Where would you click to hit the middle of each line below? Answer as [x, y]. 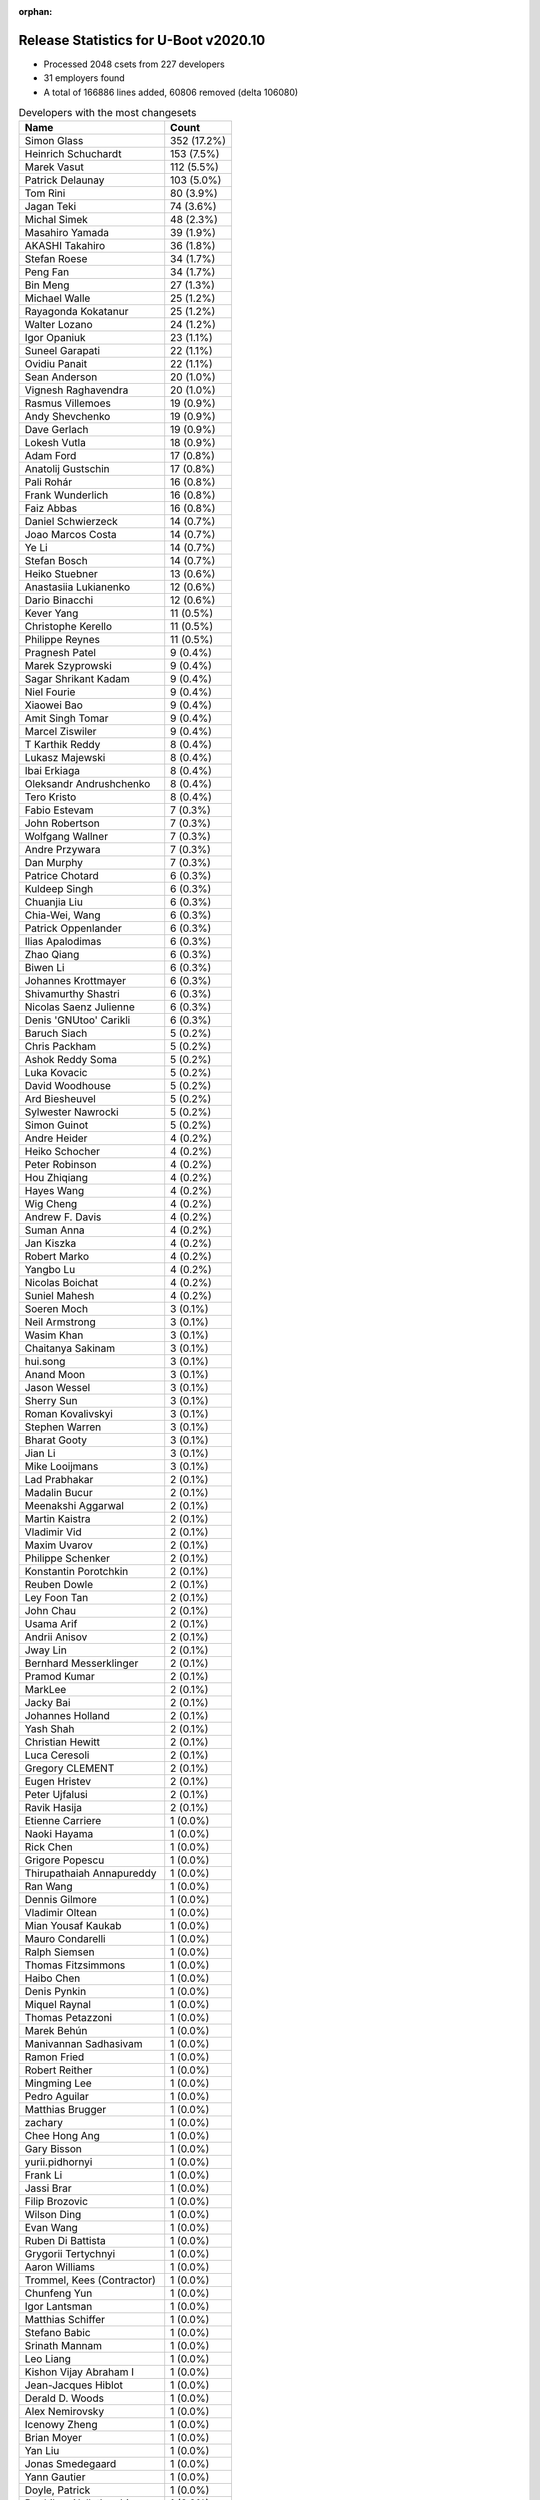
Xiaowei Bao [54, 705]
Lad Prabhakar [59, 1480]
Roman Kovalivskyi [69, 1414]
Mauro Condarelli [65, 1939]
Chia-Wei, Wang [62, 915]
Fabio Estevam [59, 810]
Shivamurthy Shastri [72, 994]
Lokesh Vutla [55, 443]
